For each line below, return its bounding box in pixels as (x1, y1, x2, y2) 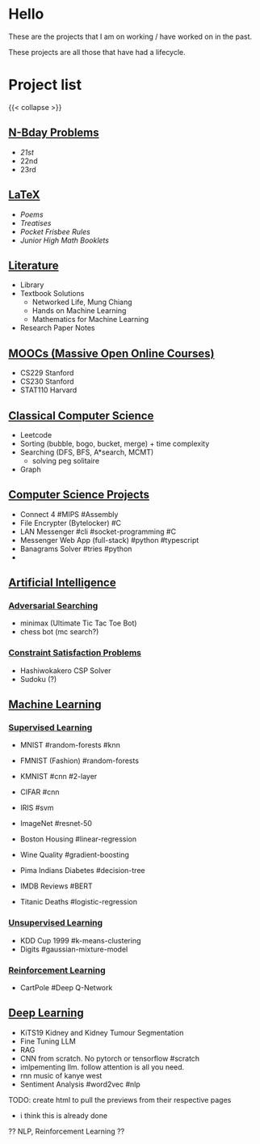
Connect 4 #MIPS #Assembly (19, 509, 119, 519)
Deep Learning (8, 1006, 84, 1020)
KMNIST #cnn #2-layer (19, 772, 98, 782)
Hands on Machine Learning (31, 306, 127, 316)
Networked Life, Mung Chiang (31, 297, 132, 307)
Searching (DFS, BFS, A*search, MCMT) (19, 447, 154, 457)
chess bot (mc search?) (19, 627, 99, 637)
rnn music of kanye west (19, 1070, 103, 1080)
